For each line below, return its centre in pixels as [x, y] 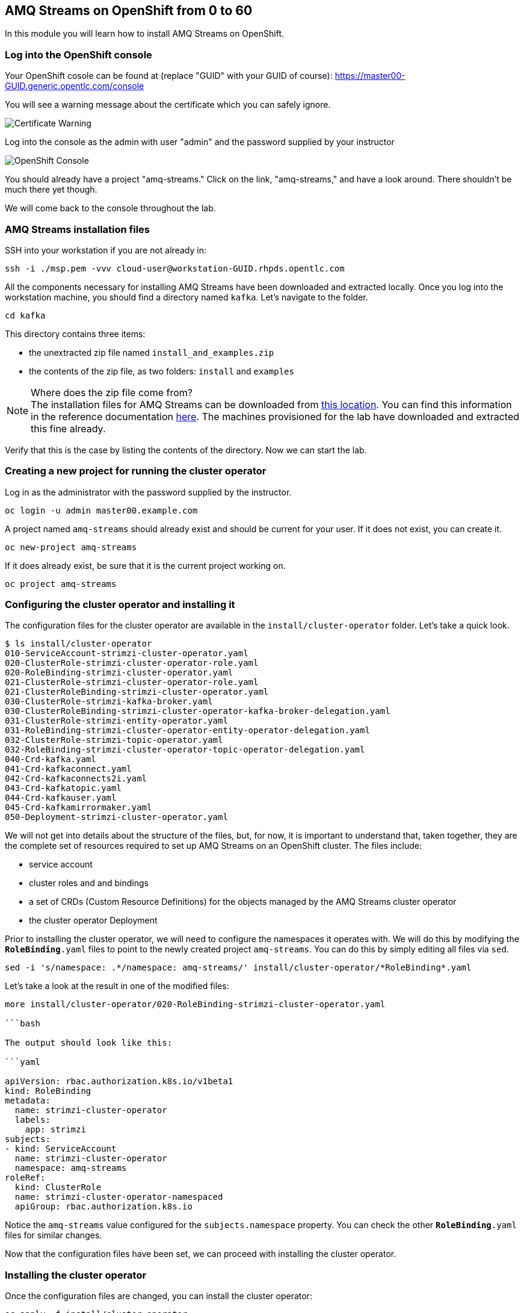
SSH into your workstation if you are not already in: [106, 250]
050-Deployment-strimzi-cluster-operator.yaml [116, 817]
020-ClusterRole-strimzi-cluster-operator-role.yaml [132, 663]
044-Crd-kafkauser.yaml [61, 798]
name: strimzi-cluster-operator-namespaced [119, 1197]
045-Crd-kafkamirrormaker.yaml [79, 808]
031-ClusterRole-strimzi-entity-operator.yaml [116, 721]
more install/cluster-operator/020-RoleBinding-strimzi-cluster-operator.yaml [195, 1004]
